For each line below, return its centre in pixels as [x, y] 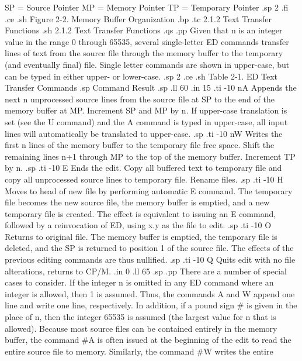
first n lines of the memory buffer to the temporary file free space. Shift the [140, 145]
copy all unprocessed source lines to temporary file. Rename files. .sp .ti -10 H [144, 179]
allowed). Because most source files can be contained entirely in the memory [141, 328]
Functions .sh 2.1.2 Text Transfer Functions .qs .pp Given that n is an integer [144, 30]
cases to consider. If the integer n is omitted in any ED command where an [139, 282]
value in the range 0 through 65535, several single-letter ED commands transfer [147, 41]
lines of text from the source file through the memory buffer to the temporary [144, 53]
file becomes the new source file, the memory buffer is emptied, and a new [137, 202]
